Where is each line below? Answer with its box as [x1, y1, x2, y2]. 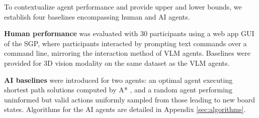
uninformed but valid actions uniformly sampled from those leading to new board [4, 94, 255, 104]
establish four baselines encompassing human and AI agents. [4, 11, 190, 22]
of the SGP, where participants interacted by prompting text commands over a [4, 38, 247, 48]
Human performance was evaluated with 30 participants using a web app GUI [4, 28, 254, 39]
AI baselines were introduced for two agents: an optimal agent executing [4, 74, 233, 85]
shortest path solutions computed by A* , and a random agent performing [4, 84, 232, 95]
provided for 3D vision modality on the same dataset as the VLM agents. [4, 57, 230, 68]
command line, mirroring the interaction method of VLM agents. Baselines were [4, 48, 251, 58]
